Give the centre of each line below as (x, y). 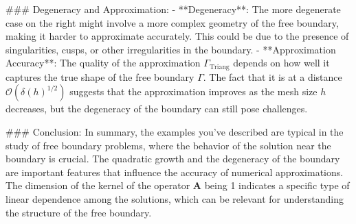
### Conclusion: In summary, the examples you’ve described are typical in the (175, 132)
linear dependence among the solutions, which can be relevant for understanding (175, 198)
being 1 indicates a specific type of (277, 185)
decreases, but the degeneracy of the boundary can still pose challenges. (157, 109)
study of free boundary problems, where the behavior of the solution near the (168, 145)
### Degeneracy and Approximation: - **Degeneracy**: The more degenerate (173, 9)
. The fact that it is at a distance (272, 76)
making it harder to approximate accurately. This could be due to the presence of (177, 36)
